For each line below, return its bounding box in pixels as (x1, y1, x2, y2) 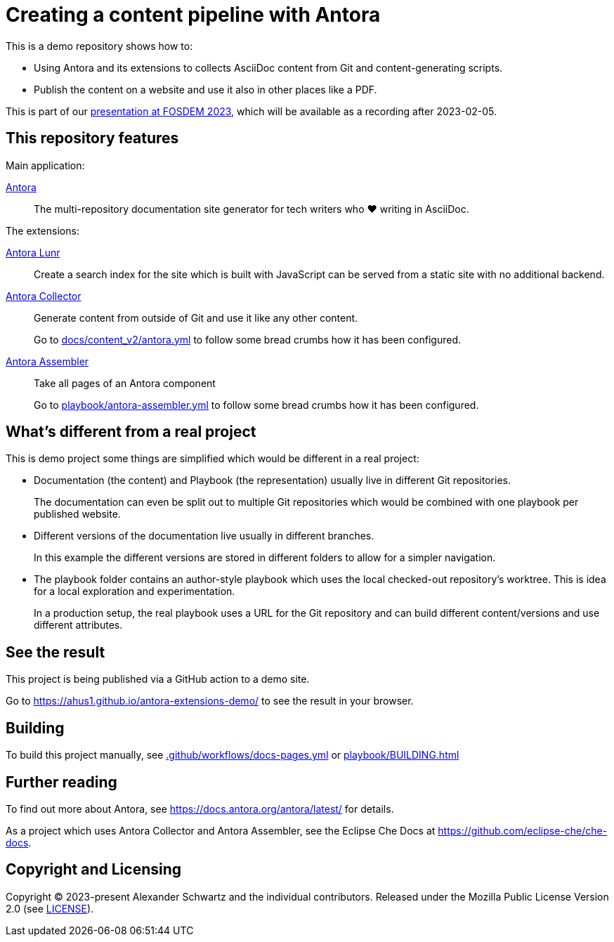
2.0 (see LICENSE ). (6, 902, 94, 915)
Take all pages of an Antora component (34, 377, 216, 389)
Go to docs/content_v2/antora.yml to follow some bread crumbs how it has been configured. (34, 333, 462, 346)
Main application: (6, 159, 85, 171)
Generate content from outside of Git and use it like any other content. (34, 311, 358, 324)
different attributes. (34, 619, 123, 632)
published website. (34, 508, 121, 521)
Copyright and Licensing (6, 861, 182, 879)
